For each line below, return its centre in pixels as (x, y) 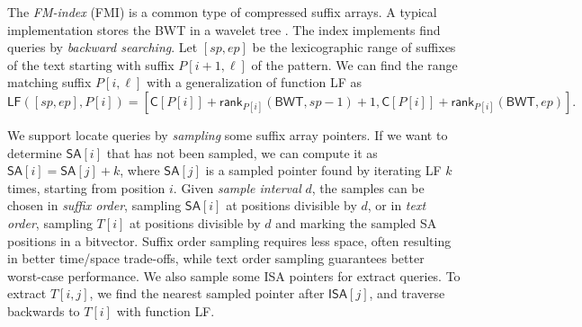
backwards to (44, 310)
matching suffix (49, 82)
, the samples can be (368, 187)
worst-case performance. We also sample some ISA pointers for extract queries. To (234, 275)
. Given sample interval (237, 187)
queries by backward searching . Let (103, 47)
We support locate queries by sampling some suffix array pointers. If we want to (228, 134)
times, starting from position (86, 187)
